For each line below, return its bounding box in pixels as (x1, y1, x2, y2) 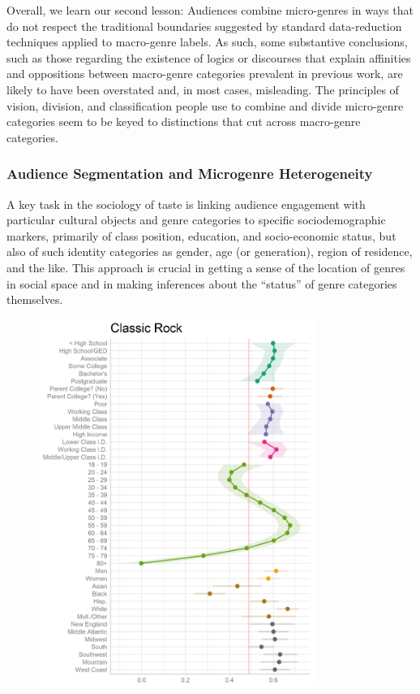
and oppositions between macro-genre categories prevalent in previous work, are (6, 65, 403, 82)
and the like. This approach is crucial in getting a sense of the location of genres (6, 258, 405, 275)
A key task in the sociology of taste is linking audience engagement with (6, 195, 366, 212)
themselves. (6, 291, 63, 308)
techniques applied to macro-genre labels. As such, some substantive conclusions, (6, 33, 408, 50)
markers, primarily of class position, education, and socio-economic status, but (6, 227, 396, 244)
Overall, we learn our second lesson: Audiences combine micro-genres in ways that (6, 2, 414, 18)
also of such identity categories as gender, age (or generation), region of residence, (6, 243, 413, 260)
